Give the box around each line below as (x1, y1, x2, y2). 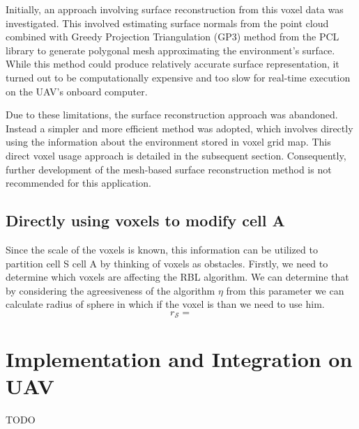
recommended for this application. (6, 175, 152, 190)
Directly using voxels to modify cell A (6, 210, 285, 231)
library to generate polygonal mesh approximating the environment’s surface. (6, 42, 335, 57)
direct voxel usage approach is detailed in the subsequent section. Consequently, (6, 148, 346, 162)
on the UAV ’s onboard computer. (6, 84, 148, 98)
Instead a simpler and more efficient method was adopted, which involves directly (6, 120, 353, 135)
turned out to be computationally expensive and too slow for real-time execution (6, 70, 351, 84)
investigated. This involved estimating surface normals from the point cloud (6, 15, 329, 30)
